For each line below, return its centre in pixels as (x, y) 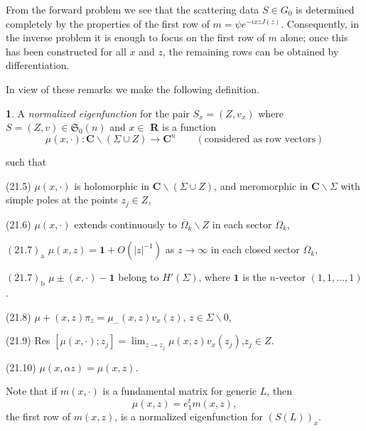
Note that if (32, 391)
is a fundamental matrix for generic (180, 391)
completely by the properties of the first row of (108, 23)
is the (254, 277)
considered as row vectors (260, 140)
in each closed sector (255, 249)
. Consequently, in (320, 23)
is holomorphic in (112, 185)
